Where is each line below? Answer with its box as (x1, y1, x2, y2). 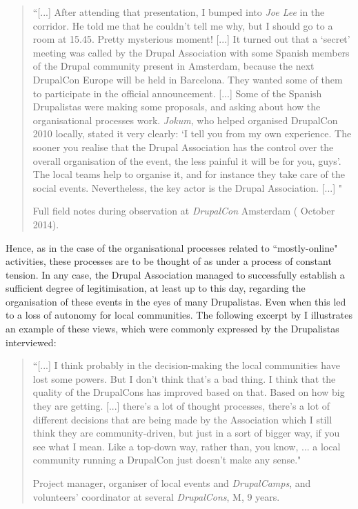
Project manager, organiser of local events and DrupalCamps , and (32, 476, 311, 490)
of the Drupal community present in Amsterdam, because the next (32, 59, 315, 73)
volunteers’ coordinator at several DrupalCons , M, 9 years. (32, 489, 280, 503)
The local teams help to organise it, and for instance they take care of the (32, 167, 345, 181)
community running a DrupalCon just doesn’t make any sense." (32, 452, 301, 467)
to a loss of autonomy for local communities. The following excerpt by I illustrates (6, 308, 352, 322)
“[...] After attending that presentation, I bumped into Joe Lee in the (32, 5, 325, 19)
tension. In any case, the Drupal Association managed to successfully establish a (6, 267, 345, 281)
